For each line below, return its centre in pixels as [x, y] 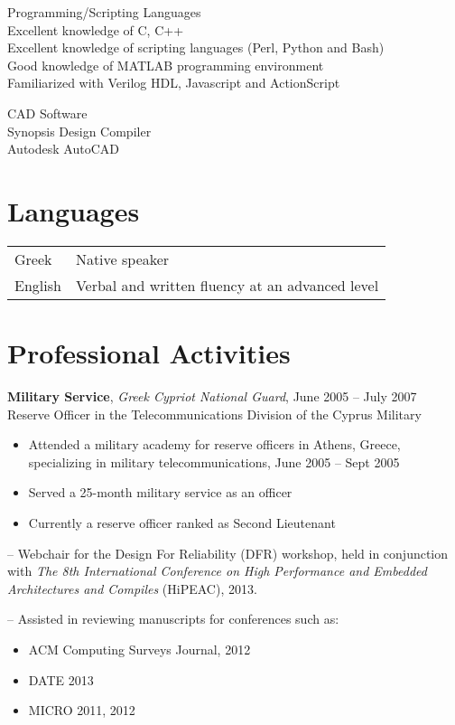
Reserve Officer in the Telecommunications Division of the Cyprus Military [214, 414]
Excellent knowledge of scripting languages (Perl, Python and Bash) [196, 47]
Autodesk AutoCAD [63, 149]
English [38, 285]
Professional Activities [149, 353]
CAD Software [47, 113]
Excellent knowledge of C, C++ [96, 29]
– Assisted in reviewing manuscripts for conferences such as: [173, 619]
